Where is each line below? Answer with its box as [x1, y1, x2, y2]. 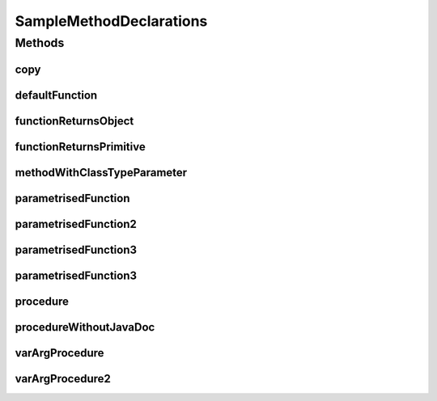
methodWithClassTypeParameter [15, 166, 188, 179]
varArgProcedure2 [15, 372, 111, 386]
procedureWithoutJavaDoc [15, 320, 155, 334]
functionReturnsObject [15, 114, 134, 128]
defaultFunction [15, 88, 98, 102]
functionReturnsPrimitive [15, 140, 146, 154]
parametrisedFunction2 [15, 217, 137, 230]
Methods [15, 36, 65, 50]
